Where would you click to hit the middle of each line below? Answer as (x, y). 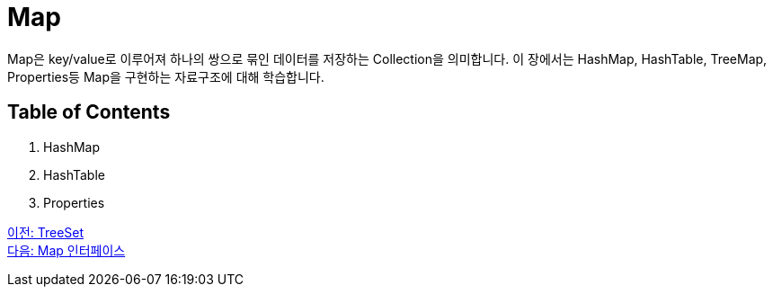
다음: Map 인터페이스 (67, 250)
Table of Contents (89, 112)
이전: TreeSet (46, 232)
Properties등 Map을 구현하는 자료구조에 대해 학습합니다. (166, 76)
